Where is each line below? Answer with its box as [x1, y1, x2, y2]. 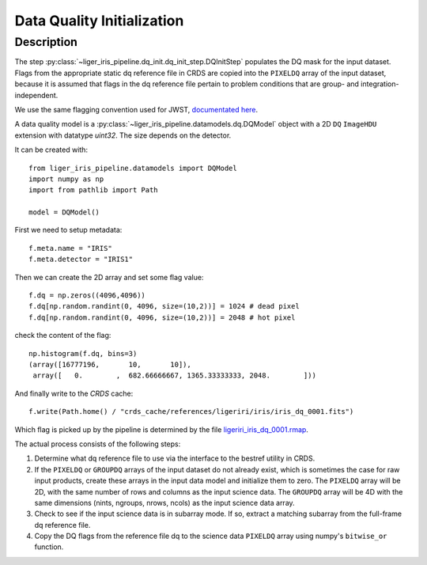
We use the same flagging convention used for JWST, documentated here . [14, 104, 259, 114]
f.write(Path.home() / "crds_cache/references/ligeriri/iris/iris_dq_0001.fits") [28, 408, 354, 416]
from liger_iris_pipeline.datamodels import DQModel [28, 163, 237, 173]
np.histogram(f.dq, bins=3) [28, 349, 138, 358]
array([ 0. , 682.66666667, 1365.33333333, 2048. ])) [32, 371, 316, 380]
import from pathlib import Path [28, 186, 158, 195]
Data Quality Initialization [14, 12, 184, 29]
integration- [361, 79, 399, 89]
